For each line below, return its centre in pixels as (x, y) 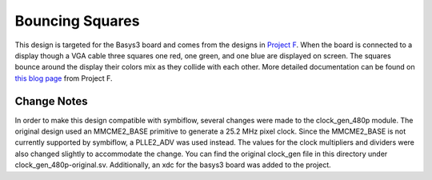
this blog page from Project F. (64, 78)
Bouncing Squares (77, 21)
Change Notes (51, 101)
